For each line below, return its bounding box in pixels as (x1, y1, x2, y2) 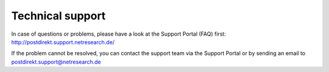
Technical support (11, 9, 106, 22)
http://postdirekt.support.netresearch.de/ (11, 38, 115, 45)
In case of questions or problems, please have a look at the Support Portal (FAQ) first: (11, 30, 227, 38)
